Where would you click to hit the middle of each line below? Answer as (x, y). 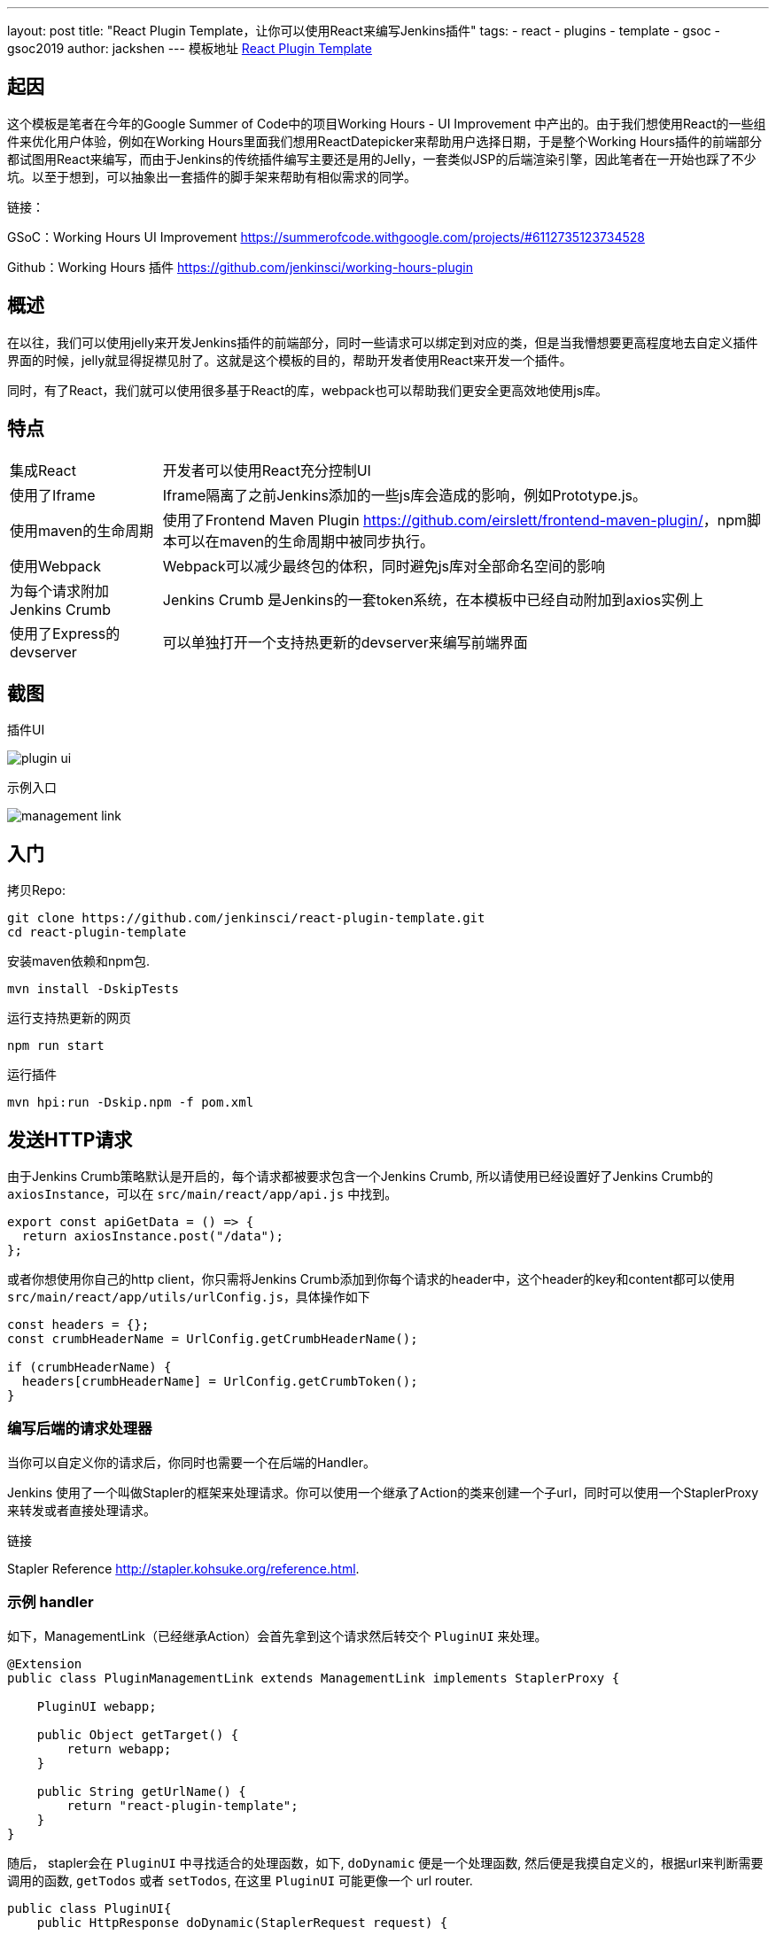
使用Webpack (55, 566)
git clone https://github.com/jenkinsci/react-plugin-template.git (246, 918)
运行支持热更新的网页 (69, 1018)
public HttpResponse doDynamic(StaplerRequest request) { (242, 1922)
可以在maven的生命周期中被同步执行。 (306, 541)
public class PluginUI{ (89, 1908)
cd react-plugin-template (97, 933)
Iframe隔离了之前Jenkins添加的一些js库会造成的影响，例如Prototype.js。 (404, 495)
